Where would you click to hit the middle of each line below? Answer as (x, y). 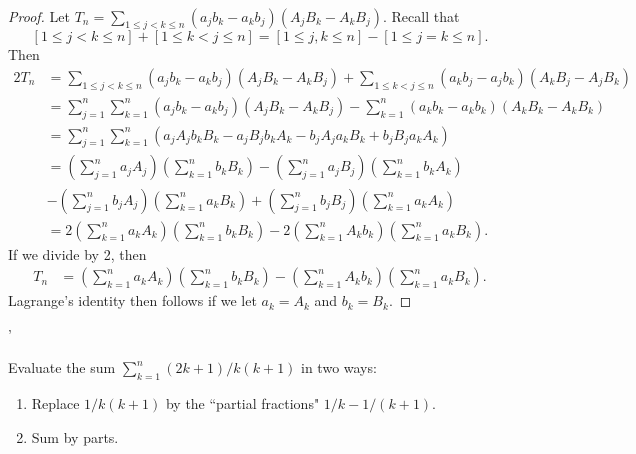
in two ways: (339, 367)
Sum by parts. (75, 436)
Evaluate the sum (62, 367)
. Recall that (421, 15)
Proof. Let (39, 15)
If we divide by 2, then (77, 253)
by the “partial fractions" (242, 403)
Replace (55, 403)
